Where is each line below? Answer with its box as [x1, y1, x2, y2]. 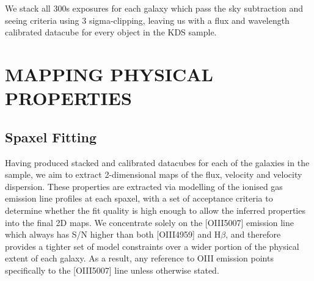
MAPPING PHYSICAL [5, 61, 213, 86]
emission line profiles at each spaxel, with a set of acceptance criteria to [5, 192, 273, 205]
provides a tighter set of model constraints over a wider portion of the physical [5, 239, 299, 252]
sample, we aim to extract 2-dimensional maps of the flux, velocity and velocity [5, 168, 302, 181]
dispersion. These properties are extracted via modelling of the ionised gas [5, 180, 283, 192]
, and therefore [225, 228, 281, 241]
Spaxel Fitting [5, 127, 97, 146]
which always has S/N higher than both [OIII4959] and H [5, 228, 221, 241]
